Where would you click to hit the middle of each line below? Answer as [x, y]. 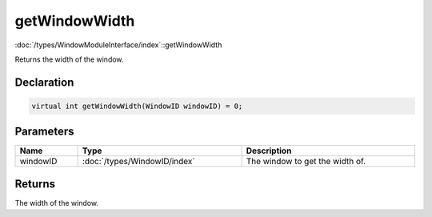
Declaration [44, 82]
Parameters [44, 132]
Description [269, 151]
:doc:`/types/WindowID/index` [138, 162]
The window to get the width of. [306, 162]
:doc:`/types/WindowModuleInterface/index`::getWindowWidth [118, 45]
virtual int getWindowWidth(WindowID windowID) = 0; [137, 106]
